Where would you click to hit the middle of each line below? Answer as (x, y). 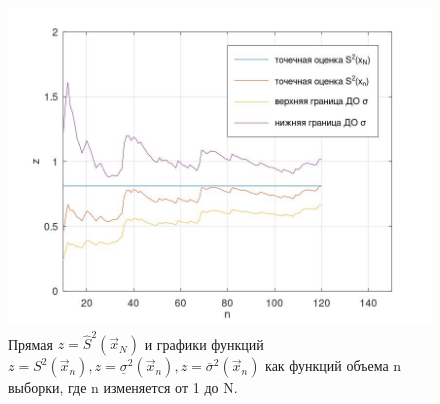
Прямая (30, 343)
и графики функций (204, 343)
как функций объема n (333, 365)
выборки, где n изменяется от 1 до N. (123, 387)
